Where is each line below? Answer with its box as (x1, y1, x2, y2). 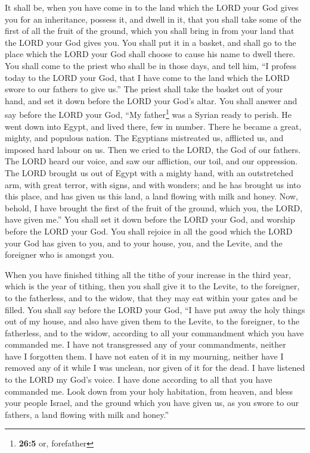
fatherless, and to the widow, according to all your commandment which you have (5, 326, 304, 339)
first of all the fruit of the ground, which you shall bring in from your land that (5, 24, 294, 37)
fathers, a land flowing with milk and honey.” (5, 408, 169, 420)
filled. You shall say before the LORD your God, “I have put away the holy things (5, 303, 305, 315)
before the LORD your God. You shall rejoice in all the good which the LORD (5, 224, 293, 237)
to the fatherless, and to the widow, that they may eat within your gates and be (5, 291, 298, 304)
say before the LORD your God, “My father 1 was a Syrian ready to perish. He (5, 107, 292, 120)
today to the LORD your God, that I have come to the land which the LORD (5, 71, 290, 83)
